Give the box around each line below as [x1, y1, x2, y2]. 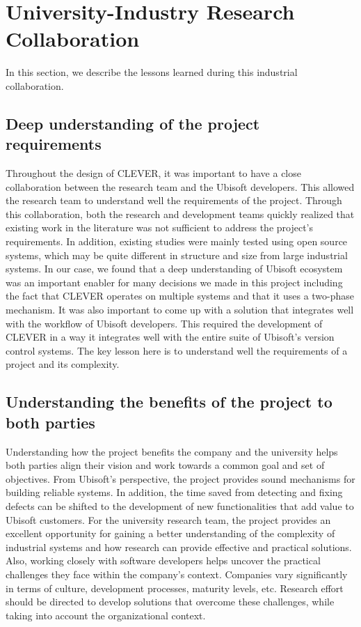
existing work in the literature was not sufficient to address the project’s [6, 220, 314, 235]
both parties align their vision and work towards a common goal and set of [6, 458, 325, 472]
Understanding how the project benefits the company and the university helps [6, 444, 338, 458]
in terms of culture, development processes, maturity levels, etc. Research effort [6, 580, 344, 595]
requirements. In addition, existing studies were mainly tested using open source [6, 234, 348, 249]
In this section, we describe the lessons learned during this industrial [6, 65, 298, 79]
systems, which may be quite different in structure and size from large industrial [6, 247, 348, 262]
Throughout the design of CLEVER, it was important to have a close [6, 166, 301, 180]
